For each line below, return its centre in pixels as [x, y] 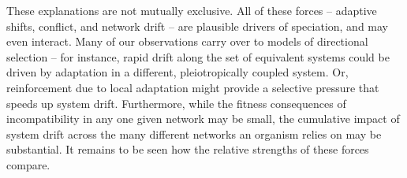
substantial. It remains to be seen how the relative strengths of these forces [188, 149]
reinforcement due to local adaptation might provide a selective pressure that [193, 87]
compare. [28, 164]
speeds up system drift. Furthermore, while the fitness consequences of [176, 103]
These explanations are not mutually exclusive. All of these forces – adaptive [192, 10]
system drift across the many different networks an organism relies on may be [194, 133]
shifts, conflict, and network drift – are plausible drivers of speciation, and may [198, 26]
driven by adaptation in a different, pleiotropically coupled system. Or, [177, 72]
